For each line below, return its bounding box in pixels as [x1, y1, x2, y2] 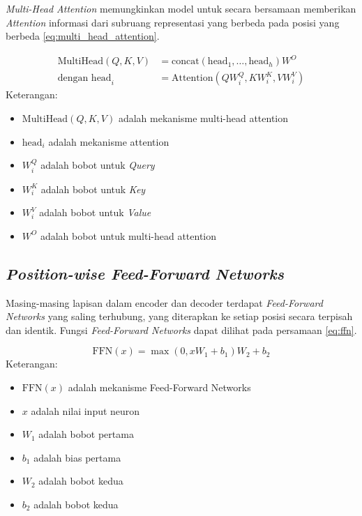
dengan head [57, 73, 112, 84]
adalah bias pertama [33, 450, 121, 464]
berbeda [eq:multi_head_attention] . [6, 29, 160, 43]
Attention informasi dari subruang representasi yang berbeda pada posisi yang [6, 15, 340, 29]
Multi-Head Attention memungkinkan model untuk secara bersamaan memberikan [6, 1, 356, 15]
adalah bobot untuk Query [40, 158, 155, 172]
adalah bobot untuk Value [39, 205, 151, 220]
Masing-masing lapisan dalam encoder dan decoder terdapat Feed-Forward [6, 295, 323, 310]
